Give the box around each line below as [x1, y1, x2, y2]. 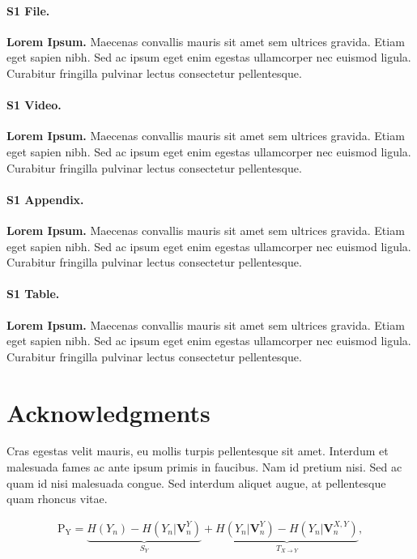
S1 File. [6, 2, 50, 19]
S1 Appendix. [6, 190, 84, 207]
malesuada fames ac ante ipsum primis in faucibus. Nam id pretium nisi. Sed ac [6, 459, 402, 476]
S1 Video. [6, 96, 62, 113]
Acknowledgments [6, 395, 211, 429]
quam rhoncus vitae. [6, 490, 108, 507]
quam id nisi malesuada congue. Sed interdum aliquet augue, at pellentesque [6, 474, 386, 491]
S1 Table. [6, 285, 60, 302]
